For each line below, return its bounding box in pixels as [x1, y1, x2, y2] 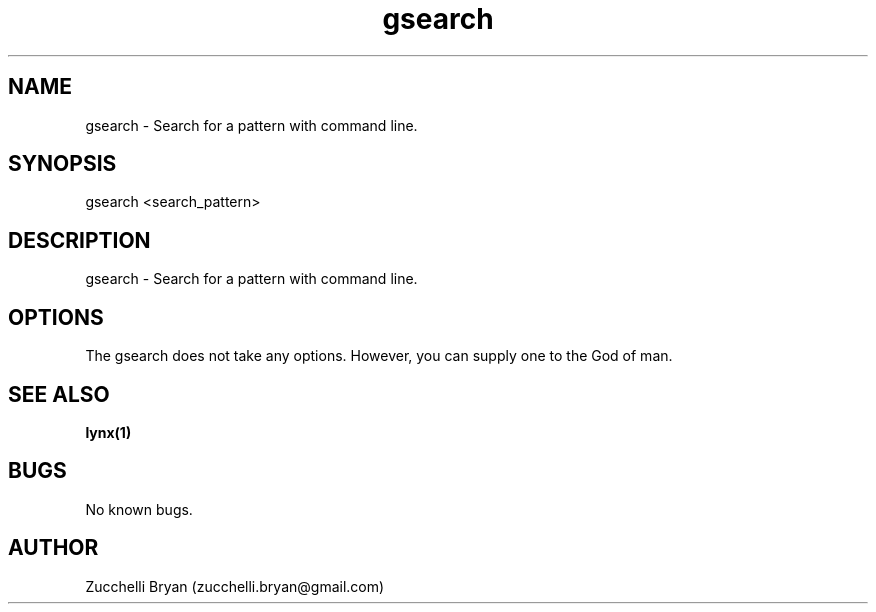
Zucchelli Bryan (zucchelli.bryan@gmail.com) [85, 577, 385, 595]
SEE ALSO [8, 381, 110, 407]
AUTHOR [8, 535, 99, 561]
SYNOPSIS [8, 151, 117, 177]
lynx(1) [85, 423, 132, 441]
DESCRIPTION [8, 227, 151, 253]
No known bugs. [85, 500, 193, 518]
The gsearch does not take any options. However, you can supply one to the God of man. [85, 347, 673, 365]
